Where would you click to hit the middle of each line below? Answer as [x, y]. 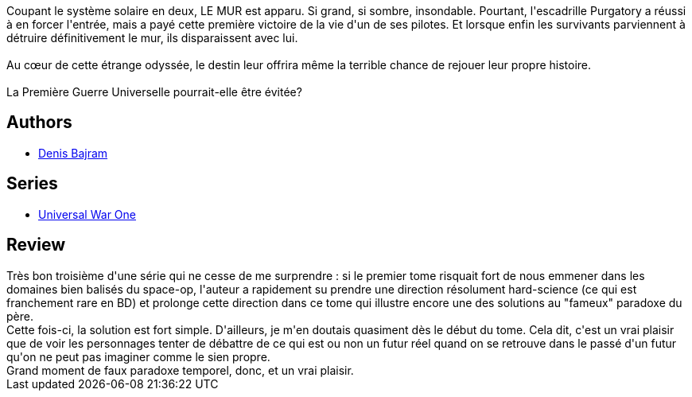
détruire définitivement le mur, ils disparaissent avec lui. [152, 38]
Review [36, 245]
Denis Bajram [73, 153]
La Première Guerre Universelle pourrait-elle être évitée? [154, 92]
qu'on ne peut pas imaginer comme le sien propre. [138, 356]
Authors [39, 123]
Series [32, 184]
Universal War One [87, 214]
